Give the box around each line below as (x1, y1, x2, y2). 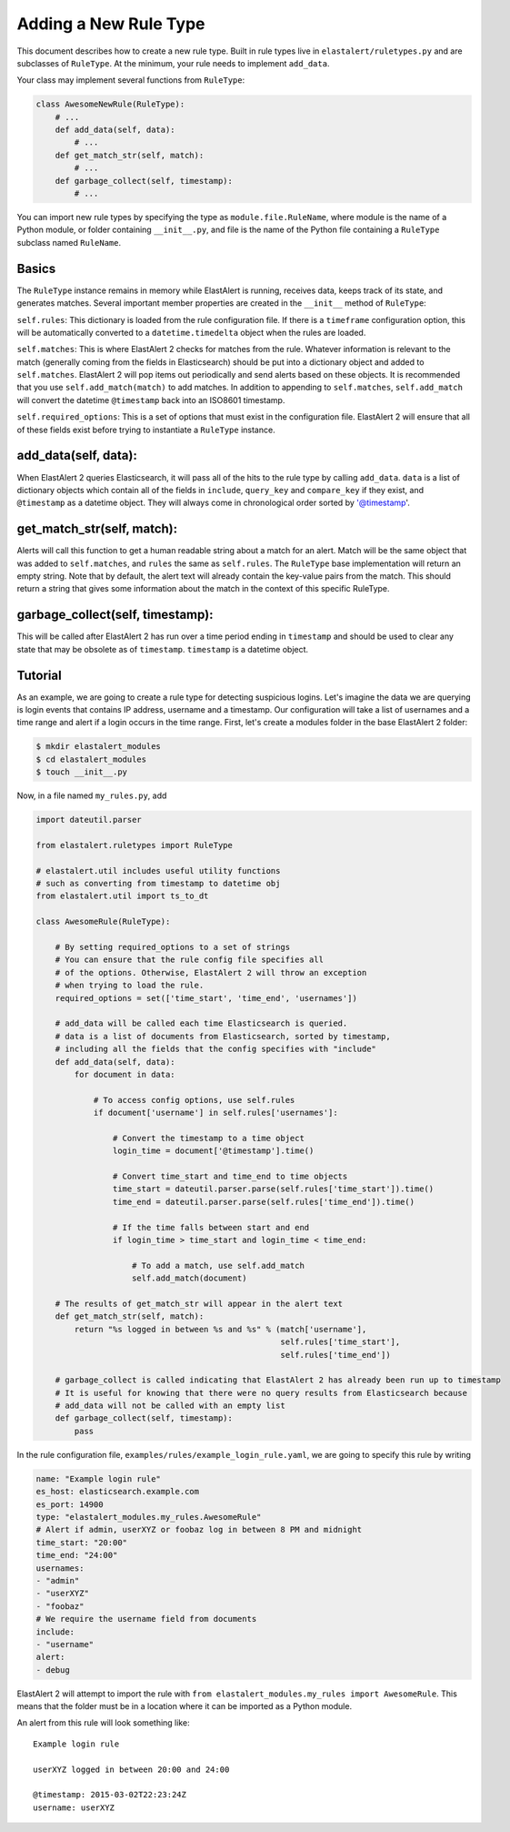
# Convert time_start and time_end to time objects (112, 1171, 348, 1182)
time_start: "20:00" (35, 1537, 127, 1547)
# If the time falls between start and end (112, 1222, 310, 1232)
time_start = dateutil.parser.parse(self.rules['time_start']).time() (112, 1184, 435, 1194)
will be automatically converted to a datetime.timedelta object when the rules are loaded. (16, 327, 366, 338)
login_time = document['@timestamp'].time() (112, 1146, 315, 1156)
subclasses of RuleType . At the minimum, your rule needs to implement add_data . (16, 57, 330, 68)
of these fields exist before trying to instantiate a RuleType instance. (16, 424, 276, 435)
